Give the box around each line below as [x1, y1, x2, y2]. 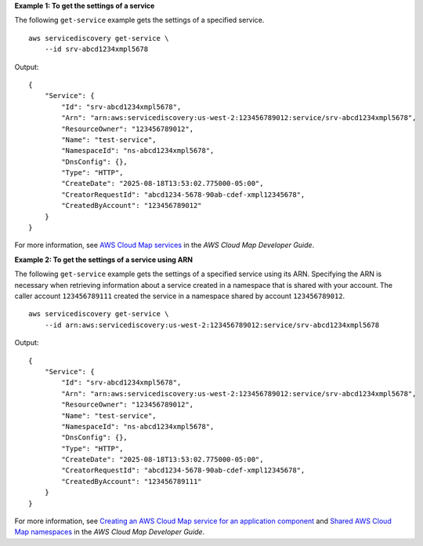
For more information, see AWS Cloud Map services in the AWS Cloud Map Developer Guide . [14, 240, 315, 250]
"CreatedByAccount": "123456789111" [61, 477, 203, 486]
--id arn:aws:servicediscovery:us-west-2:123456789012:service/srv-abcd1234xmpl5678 [44, 320, 380, 329]
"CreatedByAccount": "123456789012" [61, 201, 203, 210]
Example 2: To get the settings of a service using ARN [14, 255, 193, 264]
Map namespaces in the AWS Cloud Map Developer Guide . [14, 527, 205, 537]
